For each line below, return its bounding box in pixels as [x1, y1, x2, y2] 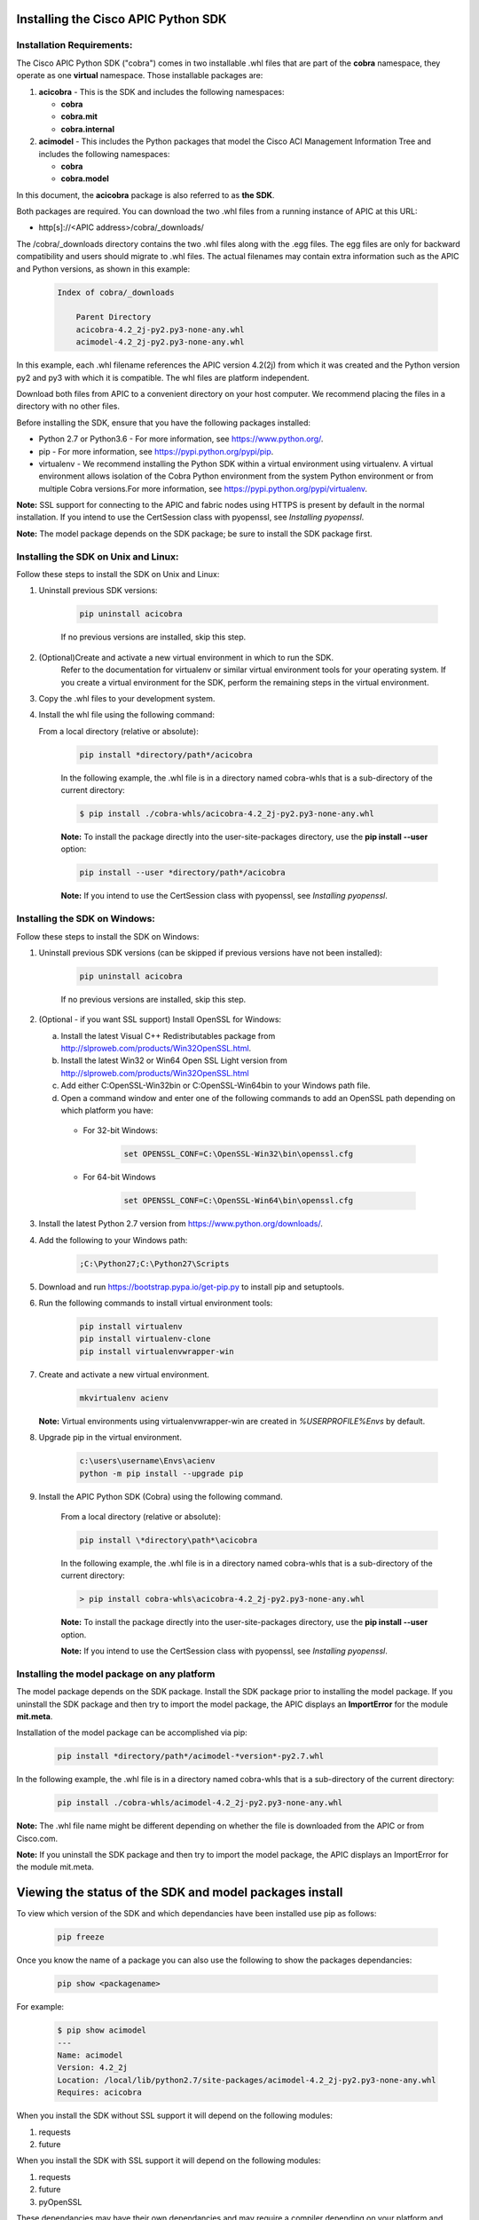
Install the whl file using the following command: [38, 710, 215, 720]
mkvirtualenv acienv [79, 1392, 169, 1403]
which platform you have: [60, 1106, 154, 1115]
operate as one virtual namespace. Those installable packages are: [16, 70, 263, 81]
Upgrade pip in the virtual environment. [38, 1432, 182, 1443]
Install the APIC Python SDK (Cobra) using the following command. [38, 1491, 283, 1502]
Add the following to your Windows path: [38, 1234, 188, 1245]
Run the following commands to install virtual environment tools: [38, 1297, 273, 1309]
